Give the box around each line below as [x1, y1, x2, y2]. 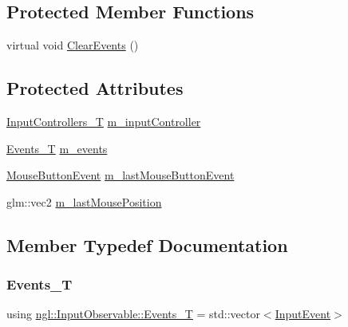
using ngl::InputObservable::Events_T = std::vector [6, 305, 260, 322]
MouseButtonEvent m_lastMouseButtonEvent [6, 167, 235, 183]
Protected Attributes [6, 76, 184, 100]
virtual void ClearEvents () [6, 37, 139, 53]
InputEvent [275, 305, 331, 322]
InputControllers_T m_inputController [6, 113, 201, 129]
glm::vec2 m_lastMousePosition [6, 193, 162, 210]
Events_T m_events [6, 140, 108, 156]
